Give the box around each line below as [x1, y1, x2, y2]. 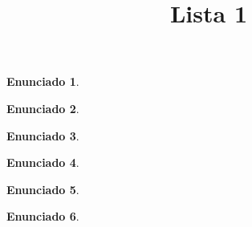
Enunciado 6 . [6, 208, 79, 225]
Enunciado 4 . [6, 154, 79, 171]
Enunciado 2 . [6, 99, 79, 116]
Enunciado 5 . [6, 180, 79, 197]
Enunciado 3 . [6, 127, 79, 144]
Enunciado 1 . [6, 73, 79, 90]
